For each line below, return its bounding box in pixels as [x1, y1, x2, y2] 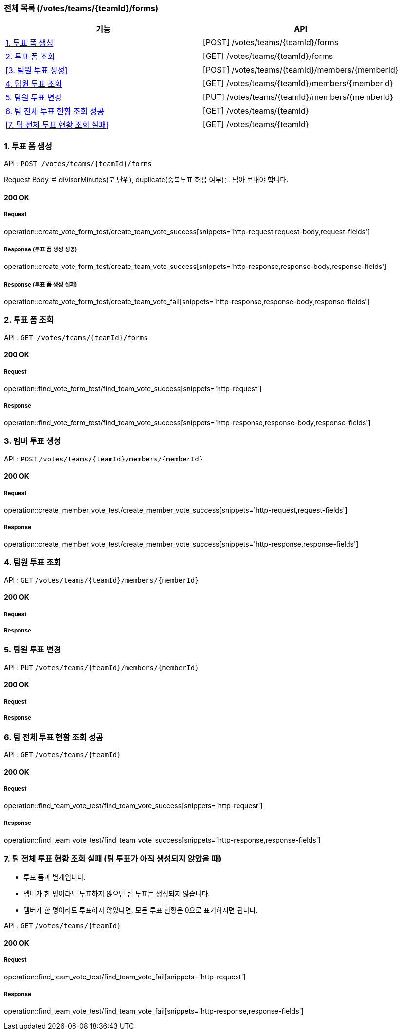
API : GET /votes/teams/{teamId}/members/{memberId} [4, 575, 199, 584]
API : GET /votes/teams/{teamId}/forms [4, 333, 148, 342]
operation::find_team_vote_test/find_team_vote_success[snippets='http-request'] [4, 802, 263, 810]
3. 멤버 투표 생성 [4, 436, 61, 446]
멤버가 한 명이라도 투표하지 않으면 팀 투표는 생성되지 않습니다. [23, 889, 210, 898]
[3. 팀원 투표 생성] [5, 65, 68, 76]
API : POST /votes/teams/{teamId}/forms [4, 159, 152, 168]
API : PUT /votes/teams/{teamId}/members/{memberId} [4, 663, 199, 671]
